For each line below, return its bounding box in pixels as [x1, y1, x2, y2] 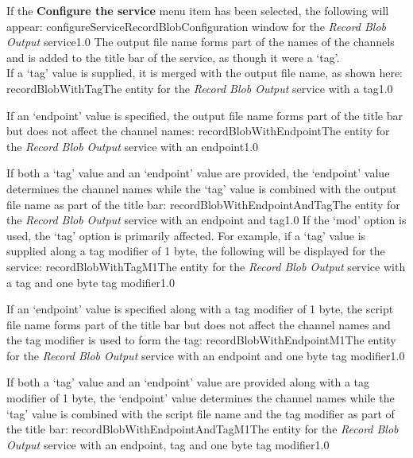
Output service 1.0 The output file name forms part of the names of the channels [6, 33, 395, 50]
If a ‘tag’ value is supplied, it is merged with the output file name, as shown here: [6, 64, 403, 81]
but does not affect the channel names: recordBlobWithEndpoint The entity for [6, 122, 390, 139]
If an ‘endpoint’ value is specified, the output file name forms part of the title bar [6, 107, 403, 123]
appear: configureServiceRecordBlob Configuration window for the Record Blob [6, 17, 387, 34]
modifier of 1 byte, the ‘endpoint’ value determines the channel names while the [6, 390, 395, 406]
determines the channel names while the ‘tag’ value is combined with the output [6, 180, 397, 196]
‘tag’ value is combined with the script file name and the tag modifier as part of [6, 405, 395, 421]
